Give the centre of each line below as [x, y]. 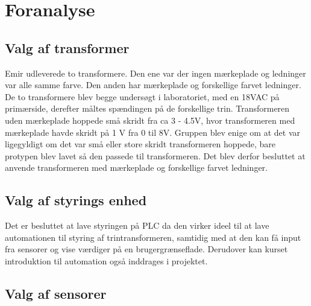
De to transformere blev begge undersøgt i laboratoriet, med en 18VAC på [142, 96]
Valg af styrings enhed [76, 200]
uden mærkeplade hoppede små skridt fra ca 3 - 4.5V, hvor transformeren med [150, 120]
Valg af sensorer [56, 293]
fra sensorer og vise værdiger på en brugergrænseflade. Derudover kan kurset [146, 249]
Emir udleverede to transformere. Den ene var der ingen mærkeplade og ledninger [155, 73]
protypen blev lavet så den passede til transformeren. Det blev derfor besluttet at [155, 155]
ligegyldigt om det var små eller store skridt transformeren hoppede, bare [140, 144]
